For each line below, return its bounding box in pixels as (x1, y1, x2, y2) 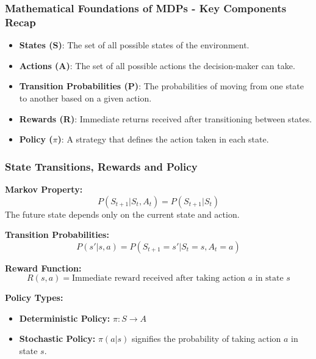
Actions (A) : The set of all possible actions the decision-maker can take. (19, 59, 295, 72)
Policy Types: (5, 291, 63, 304)
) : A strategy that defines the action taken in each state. (57, 133, 269, 146)
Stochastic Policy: (19, 332, 96, 345)
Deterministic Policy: (19, 311, 110, 324)
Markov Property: (5, 182, 83, 195)
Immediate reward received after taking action (72, 274, 246, 283)
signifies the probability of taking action (131, 332, 281, 345)
